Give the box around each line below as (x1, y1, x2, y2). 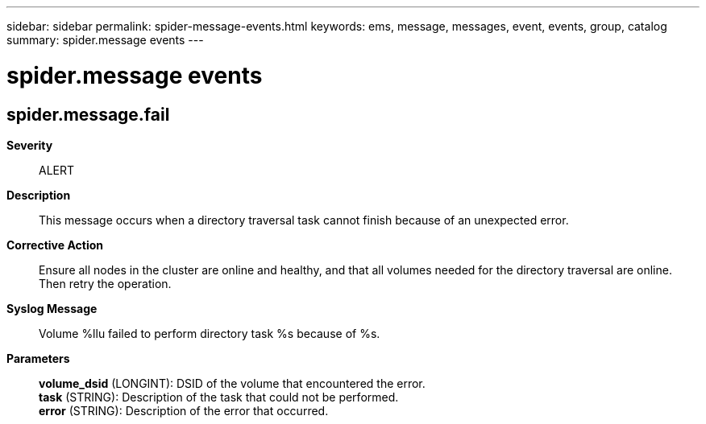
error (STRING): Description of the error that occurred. (39, 403, 329, 418)
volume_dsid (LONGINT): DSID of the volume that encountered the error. (39, 376, 426, 390)
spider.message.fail (6, 104, 170, 125)
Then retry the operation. (39, 276, 172, 290)
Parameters (6, 351, 70, 365)
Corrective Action (6, 237, 103, 252)
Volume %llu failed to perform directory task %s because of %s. (39, 326, 380, 340)
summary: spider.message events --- (6, 33, 204, 47)
